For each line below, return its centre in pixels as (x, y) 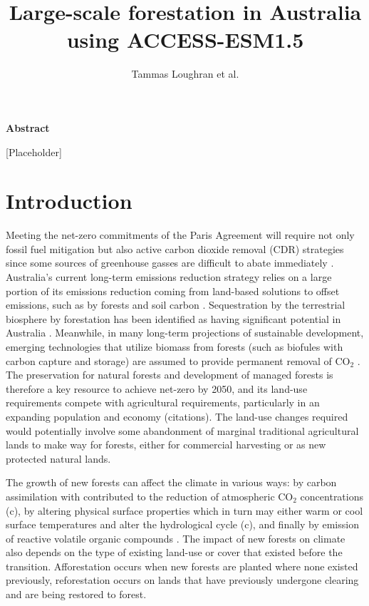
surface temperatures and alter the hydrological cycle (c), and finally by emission (182, 524)
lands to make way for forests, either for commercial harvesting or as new (166, 445)
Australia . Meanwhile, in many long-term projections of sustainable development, (185, 333)
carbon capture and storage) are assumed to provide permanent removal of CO (178, 360)
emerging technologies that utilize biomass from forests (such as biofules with (175, 346)
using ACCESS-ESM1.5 (185, 40)
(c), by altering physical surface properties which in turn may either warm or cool (184, 510)
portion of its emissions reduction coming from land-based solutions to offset (173, 291)
